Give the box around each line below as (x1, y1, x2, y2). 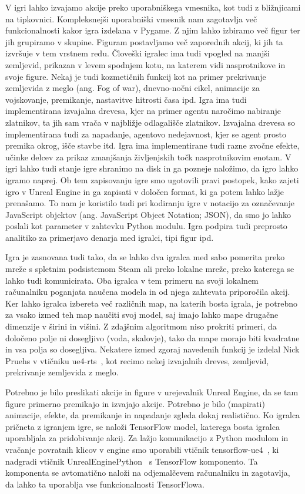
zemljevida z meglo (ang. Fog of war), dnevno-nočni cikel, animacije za (5, 82, 260, 94)
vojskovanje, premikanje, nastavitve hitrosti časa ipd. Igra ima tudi (5, 93, 247, 105)
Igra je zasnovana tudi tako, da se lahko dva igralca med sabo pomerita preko (5, 251, 285, 263)
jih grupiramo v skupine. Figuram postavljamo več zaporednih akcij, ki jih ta (5, 35, 283, 48)
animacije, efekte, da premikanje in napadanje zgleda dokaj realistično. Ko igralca (5, 409, 300, 421)
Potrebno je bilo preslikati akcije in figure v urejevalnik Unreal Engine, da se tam (5, 386, 299, 398)
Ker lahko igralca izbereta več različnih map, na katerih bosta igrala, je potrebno (5, 297, 297, 309)
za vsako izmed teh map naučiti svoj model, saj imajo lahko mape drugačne (5, 308, 279, 321)
